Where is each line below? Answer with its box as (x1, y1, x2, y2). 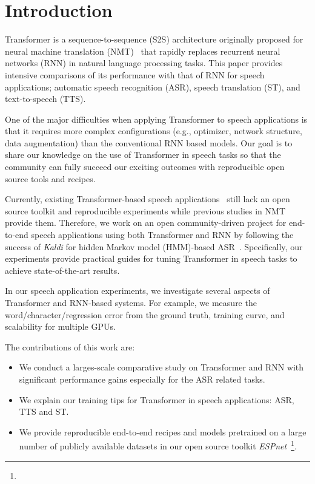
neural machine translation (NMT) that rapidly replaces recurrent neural (5, 44, 280, 57)
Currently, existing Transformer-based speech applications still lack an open (5, 193, 290, 205)
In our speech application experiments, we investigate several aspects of (5, 284, 270, 297)
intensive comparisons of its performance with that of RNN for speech (5, 68, 265, 81)
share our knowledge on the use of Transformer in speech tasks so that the (5, 148, 281, 161)
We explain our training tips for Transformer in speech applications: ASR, (19, 393, 294, 406)
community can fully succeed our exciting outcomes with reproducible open (5, 160, 285, 173)
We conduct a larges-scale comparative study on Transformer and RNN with (19, 361, 304, 373)
